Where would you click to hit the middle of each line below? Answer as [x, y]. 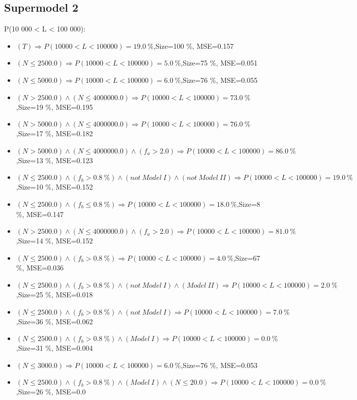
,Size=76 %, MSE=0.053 [219, 365]
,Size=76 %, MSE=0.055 [219, 80]
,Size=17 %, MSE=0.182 [54, 133]
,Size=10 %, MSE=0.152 [54, 187]
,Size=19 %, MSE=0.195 [54, 106]
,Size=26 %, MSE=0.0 [51, 392]
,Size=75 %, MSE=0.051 [219, 63]
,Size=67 [247, 257]
